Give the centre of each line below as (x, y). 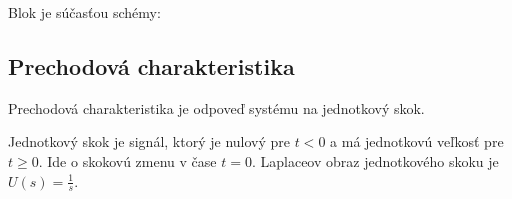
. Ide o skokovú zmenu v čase (127, 160)
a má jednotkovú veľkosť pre (417, 141)
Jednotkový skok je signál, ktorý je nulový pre (149, 141)
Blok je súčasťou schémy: (84, 12)
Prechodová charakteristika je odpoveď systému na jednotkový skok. (216, 107)
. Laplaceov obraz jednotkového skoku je (375, 160)
